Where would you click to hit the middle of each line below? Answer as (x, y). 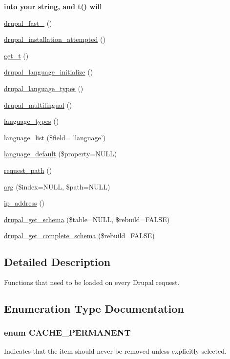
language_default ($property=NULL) (61, 154)
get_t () (16, 55)
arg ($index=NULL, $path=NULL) (57, 186)
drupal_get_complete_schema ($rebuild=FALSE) (79, 236)
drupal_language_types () (44, 88)
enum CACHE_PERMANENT (67, 332)
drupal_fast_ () (28, 23)
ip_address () (24, 203)
